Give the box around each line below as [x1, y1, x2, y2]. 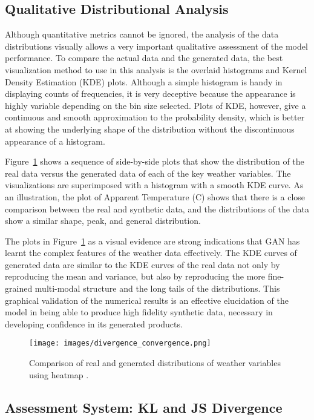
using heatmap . [29, 368, 89, 381]
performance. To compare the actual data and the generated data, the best [5, 51, 283, 64]
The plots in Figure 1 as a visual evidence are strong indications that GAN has [5, 234, 300, 247]
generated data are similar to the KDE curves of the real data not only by [5, 258, 280, 271]
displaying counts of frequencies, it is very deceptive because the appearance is [5, 87, 296, 100]
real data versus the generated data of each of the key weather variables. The [5, 166, 291, 179]
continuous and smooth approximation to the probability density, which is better [5, 111, 305, 123]
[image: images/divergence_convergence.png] [29, 339, 211, 348]
